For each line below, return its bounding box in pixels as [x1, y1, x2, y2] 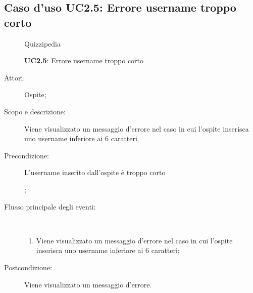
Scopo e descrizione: [4, 106, 66, 116]
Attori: [4, 72, 25, 82]
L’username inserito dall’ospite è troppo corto [24, 167, 166, 178]
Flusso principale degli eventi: [4, 201, 96, 212]
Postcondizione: [4, 262, 52, 272]
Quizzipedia [24, 38, 61, 49]
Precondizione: [4, 150, 49, 160]
